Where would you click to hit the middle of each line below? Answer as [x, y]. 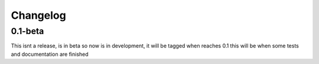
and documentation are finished [50, 54]
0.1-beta [27, 31]
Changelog [38, 15]
